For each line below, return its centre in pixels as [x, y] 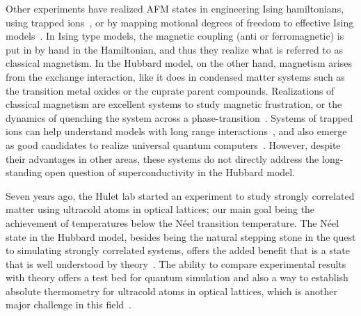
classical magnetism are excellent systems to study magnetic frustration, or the [174, 104]
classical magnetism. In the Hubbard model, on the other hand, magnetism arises [179, 63]
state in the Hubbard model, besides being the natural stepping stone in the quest [181, 236]
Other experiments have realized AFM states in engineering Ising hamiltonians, [175, 8]
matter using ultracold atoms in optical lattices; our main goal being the [160, 209]
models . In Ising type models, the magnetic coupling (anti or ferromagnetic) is [175, 36]
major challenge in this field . [69, 305]
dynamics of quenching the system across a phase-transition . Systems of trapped [179, 117]
